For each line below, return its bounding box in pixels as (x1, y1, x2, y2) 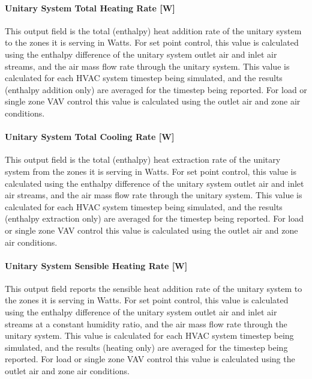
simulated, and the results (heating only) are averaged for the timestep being (5, 341, 288, 353)
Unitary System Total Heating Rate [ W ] (5, 1, 175, 14)
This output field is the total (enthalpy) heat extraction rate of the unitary (5, 153, 281, 166)
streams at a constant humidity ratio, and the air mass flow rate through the (5, 317, 287, 330)
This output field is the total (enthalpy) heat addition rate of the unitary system (5, 24, 302, 37)
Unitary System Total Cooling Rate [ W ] (5, 130, 175, 143)
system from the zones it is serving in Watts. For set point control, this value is (5, 165, 296, 177)
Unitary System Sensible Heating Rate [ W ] (5, 259, 188, 271)
